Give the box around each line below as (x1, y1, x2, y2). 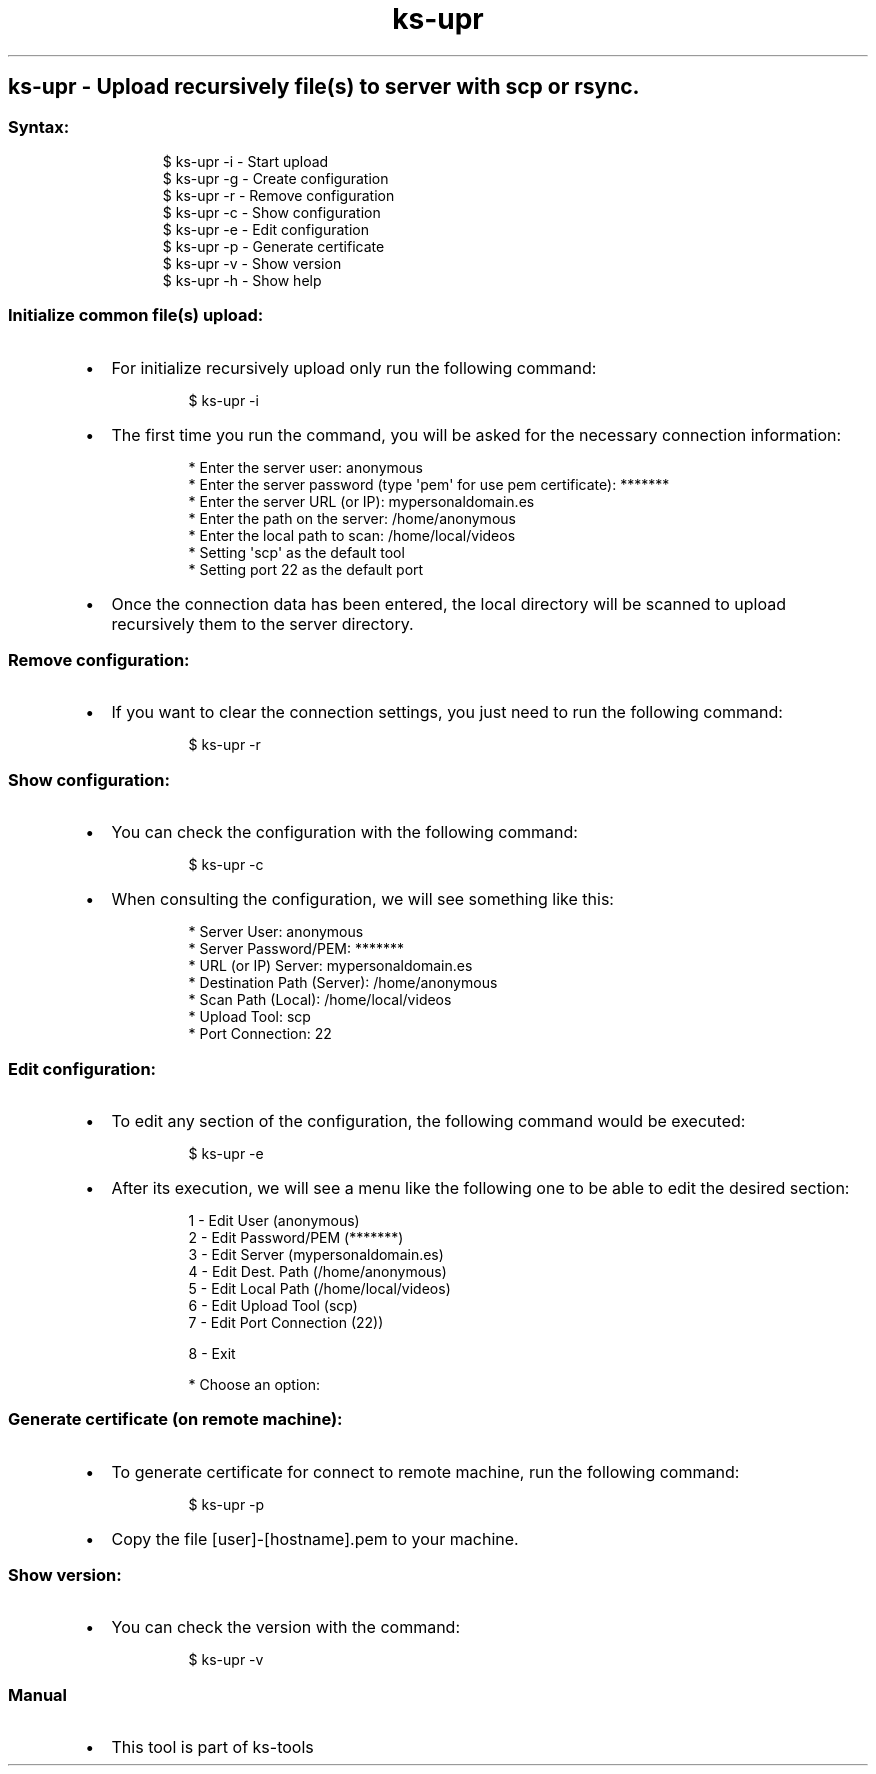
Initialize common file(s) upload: (8, 305, 264, 326)
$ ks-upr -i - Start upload (162, 152, 329, 170)
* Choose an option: (188, 1375, 321, 1393)
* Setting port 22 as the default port (188, 560, 424, 578)
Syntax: (8, 116, 70, 137)
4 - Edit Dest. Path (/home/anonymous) (188, 1262, 447, 1280)
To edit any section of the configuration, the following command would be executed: (111, 1110, 746, 1131)
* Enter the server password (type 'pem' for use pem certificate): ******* (188, 475, 670, 493)
